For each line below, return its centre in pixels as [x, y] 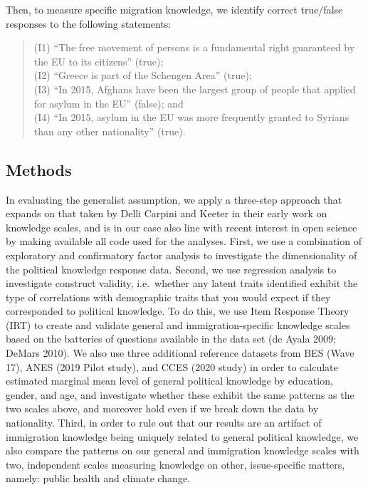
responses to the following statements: [89, 23]
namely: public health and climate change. [98, 478]
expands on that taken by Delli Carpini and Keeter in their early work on [167, 213]
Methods [39, 169]
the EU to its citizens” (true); [99, 61]
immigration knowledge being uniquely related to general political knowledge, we [182, 436]
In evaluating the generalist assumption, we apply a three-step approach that [174, 199]
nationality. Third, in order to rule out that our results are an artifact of [164, 423]
